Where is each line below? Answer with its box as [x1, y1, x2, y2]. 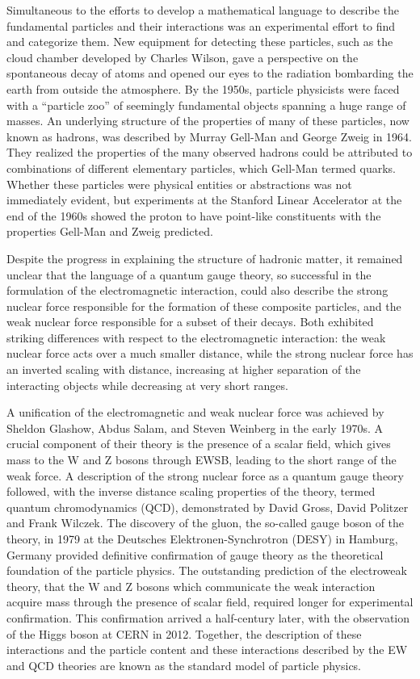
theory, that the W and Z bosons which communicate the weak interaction [6, 577, 376, 594]
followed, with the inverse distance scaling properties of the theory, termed [6, 483, 376, 500]
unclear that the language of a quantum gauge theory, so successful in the [6, 266, 372, 283]
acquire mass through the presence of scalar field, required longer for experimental [6, 593, 414, 610]
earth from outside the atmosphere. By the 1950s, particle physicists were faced [6, 80, 400, 97]
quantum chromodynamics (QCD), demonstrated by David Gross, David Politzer [6, 498, 409, 515]
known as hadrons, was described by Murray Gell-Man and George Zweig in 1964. [6, 128, 412, 145]
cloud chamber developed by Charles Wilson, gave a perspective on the [6, 48, 359, 65]
